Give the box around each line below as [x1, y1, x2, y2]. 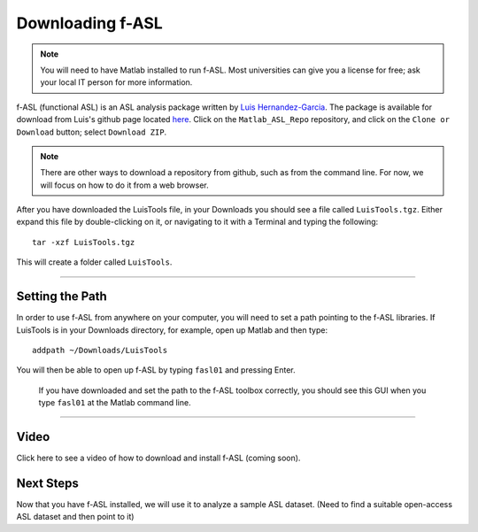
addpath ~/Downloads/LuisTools [32, 345, 168, 355]
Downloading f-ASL [16, 13, 163, 33]
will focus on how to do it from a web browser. [40, 180, 210, 190]
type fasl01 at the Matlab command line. [38, 397, 191, 408]
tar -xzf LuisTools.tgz [32, 237, 135, 247]
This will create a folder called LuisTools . [16, 257, 173, 267]
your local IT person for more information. [40, 77, 193, 88]
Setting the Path [16, 289, 108, 305]
